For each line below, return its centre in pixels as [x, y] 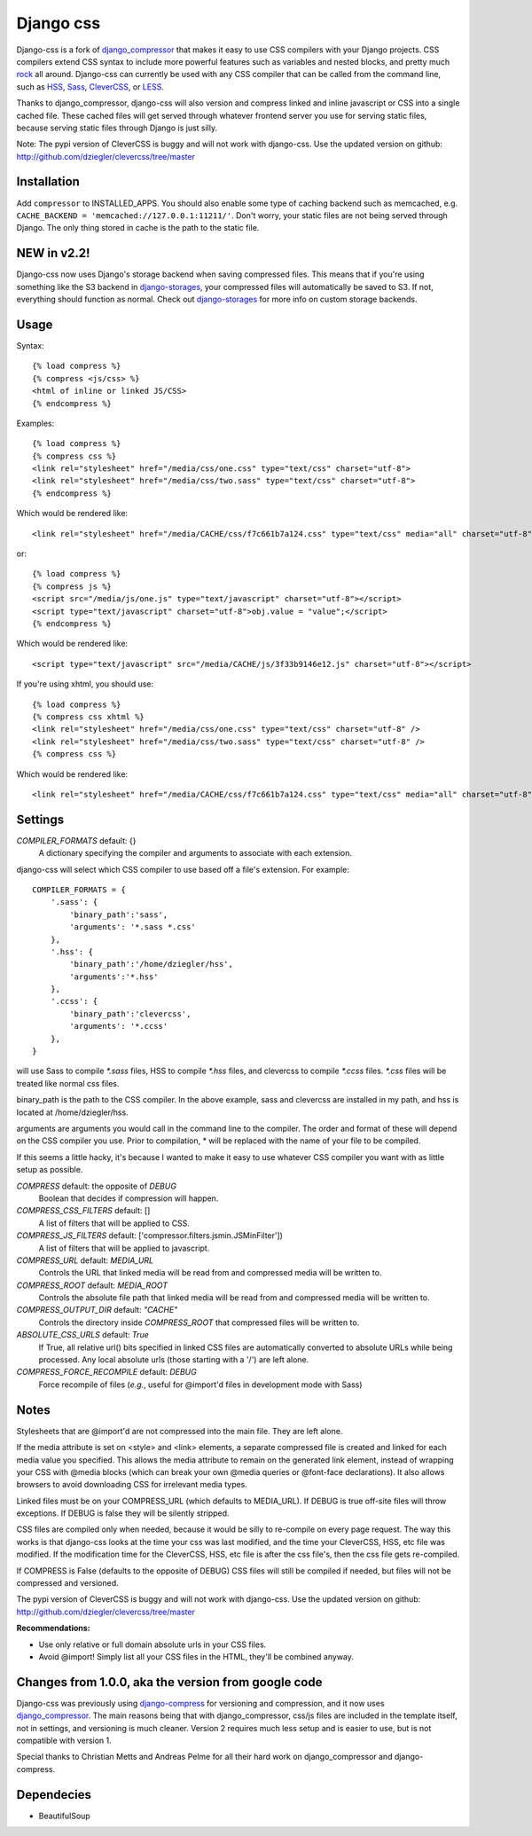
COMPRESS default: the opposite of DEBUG [97, 1186]
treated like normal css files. [68, 1083]
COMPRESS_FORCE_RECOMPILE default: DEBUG [106, 1372]
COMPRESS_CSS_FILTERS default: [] [83, 1211]
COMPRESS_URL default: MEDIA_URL [85, 1260]
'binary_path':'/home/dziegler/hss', [152, 964]
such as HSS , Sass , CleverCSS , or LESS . [90, 86]
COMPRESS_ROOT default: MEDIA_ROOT [92, 1285]
